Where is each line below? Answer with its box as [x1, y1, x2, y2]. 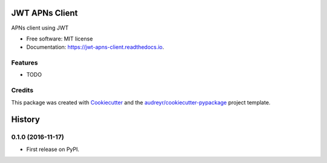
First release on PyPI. [26, 145, 80, 153]
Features [11, 59, 38, 67]
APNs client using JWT [11, 24, 69, 31]
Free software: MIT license [26, 35, 93, 42]
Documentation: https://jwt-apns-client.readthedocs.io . [26, 43, 165, 51]
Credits [11, 86, 33, 95]
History [11, 115, 41, 125]
